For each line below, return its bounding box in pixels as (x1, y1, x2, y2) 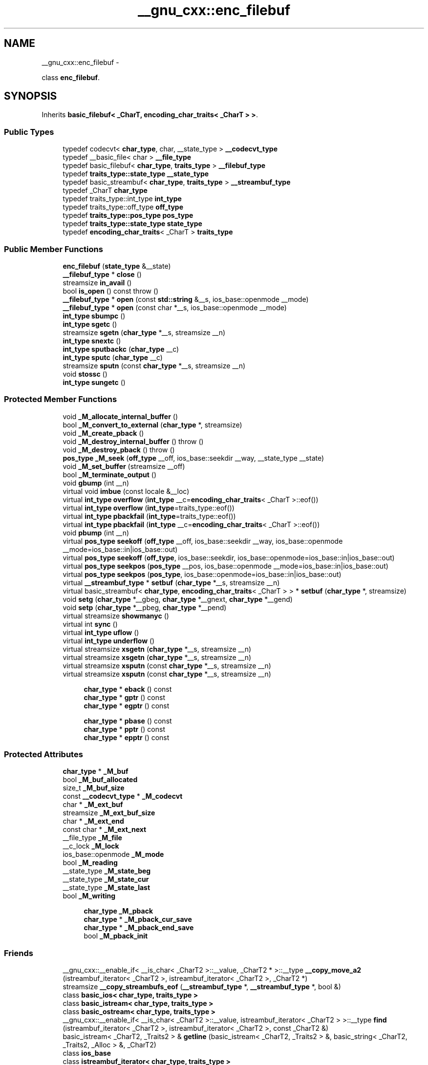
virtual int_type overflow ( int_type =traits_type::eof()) (63, 503, 235, 512)
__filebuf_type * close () (63, 270, 142, 278)
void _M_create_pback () (63, 428, 144, 437)
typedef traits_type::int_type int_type (63, 194, 182, 203)
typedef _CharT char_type (63, 186, 148, 195)
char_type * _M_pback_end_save (84, 923, 194, 932)
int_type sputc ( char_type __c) (63, 353, 163, 362)
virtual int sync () (63, 619, 118, 628)
